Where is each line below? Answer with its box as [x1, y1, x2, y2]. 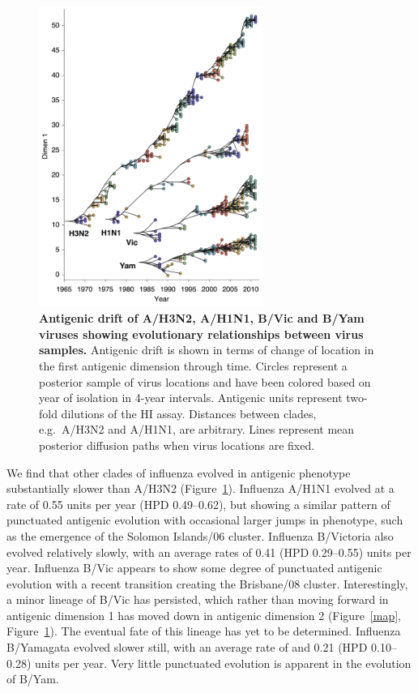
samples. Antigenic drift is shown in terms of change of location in [39, 341, 374, 358]
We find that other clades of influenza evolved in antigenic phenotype [6, 464, 351, 481]
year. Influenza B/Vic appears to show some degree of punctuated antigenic [6, 559, 382, 576]
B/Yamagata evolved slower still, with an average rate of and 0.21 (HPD [6, 639, 368, 656]
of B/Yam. [6, 670, 59, 687]
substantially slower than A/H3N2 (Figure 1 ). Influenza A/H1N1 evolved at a [6, 480, 395, 497]
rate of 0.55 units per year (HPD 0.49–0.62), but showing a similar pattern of [6, 495, 390, 512]
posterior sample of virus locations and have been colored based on [39, 373, 371, 390]
